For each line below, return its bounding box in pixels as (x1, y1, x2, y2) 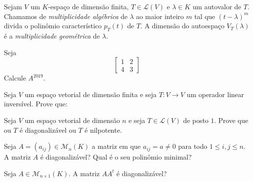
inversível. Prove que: (4, 99, 67, 109)
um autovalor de (192, 1, 241, 11)
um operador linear (187, 89, 244, 99)
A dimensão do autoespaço (144, 20, 225, 31)
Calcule (4, 73, 26, 83)
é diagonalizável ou (20, 124, 76, 135)
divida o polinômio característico (4, 20, 102, 31)
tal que (194, 11, 215, 21)
